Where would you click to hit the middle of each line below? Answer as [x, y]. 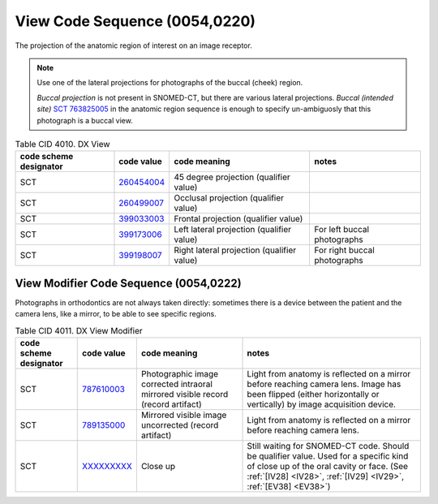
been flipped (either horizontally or [313, 394]
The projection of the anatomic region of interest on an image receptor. [134, 45]
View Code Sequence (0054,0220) [135, 21]
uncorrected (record [180, 424]
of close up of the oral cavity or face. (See [328, 466]
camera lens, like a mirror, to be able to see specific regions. [116, 314]
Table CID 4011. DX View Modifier [79, 330]
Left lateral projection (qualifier [233, 230]
